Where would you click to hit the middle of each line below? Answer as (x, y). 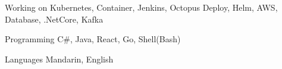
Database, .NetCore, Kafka (54, 19)
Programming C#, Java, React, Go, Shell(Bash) (93, 39)
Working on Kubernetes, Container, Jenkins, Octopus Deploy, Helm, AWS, (141, 7)
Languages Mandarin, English (59, 59)
